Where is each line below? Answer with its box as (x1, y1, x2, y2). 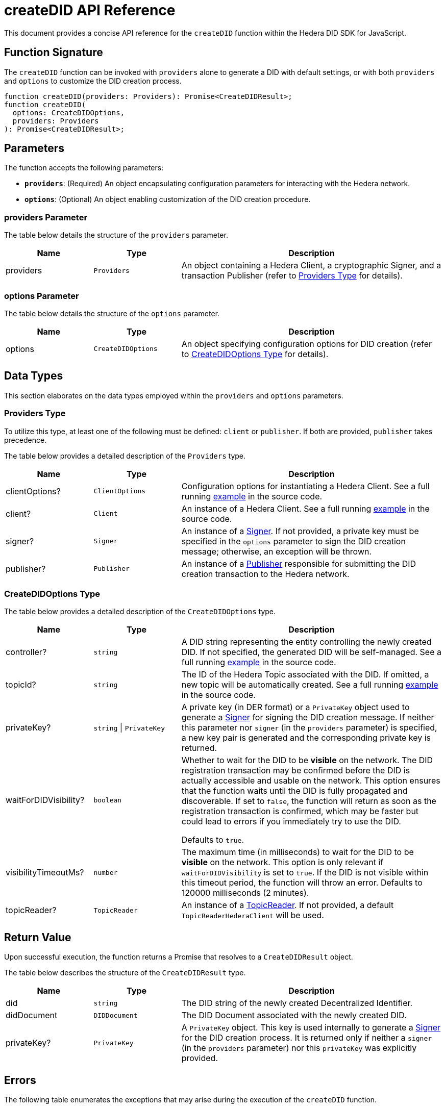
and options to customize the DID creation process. (4, 76, 182, 85)
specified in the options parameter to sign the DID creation (181, 536, 406, 546)
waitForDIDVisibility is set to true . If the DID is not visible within (181, 867, 429, 878)
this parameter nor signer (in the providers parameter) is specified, (181, 722, 437, 733)
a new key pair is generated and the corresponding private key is (181, 733, 431, 743)
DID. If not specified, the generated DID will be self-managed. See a (181, 647, 441, 658)
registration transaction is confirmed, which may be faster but (181, 806, 419, 817)
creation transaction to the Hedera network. (181, 568, 350, 579)
